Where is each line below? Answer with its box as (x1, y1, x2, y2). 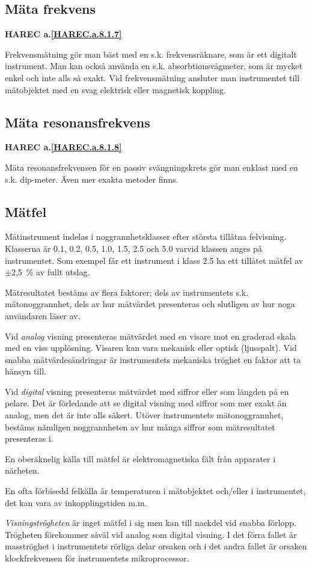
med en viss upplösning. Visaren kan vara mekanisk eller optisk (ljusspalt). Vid (5, 341, 297, 354)
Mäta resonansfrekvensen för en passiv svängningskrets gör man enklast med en (5, 160, 298, 173)
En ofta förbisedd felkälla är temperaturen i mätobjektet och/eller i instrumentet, (5, 484, 306, 497)
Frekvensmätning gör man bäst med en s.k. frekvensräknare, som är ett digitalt (5, 47, 297, 60)
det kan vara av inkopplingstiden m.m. (5, 496, 147, 508)
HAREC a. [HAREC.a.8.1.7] (5, 28, 122, 40)
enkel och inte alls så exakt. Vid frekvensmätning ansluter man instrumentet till (5, 71, 300, 84)
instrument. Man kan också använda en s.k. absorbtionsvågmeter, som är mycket (5, 60, 302, 72)
